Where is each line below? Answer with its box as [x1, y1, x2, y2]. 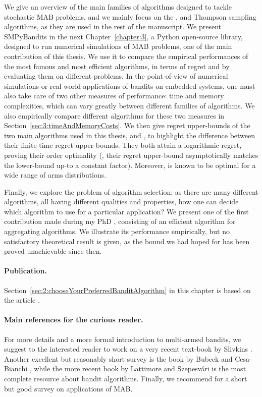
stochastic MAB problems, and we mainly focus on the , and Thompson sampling [4, 11, 256, 22]
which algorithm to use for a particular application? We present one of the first [4, 206, 249, 216]
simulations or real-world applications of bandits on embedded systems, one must [4, 80, 255, 91]
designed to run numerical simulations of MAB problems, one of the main [4, 41, 232, 51]
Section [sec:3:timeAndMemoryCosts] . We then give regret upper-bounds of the [4, 120, 250, 131]
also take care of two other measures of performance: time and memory [4, 90, 224, 101]
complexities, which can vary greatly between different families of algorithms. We [4, 100, 255, 110]
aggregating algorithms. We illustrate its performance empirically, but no [4, 226, 230, 237]
